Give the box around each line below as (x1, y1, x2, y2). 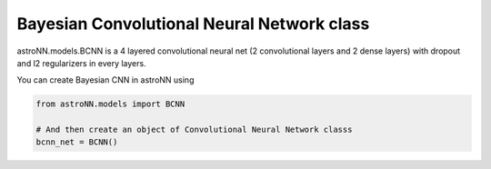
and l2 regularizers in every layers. (16, 57, 146, 68)
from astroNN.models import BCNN (35, 99, 185, 109)
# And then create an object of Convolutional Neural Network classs (35, 124, 353, 135)
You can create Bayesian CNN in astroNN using (16, 75, 195, 85)
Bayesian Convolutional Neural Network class (16, 14, 370, 34)
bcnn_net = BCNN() (35, 137, 118, 147)
